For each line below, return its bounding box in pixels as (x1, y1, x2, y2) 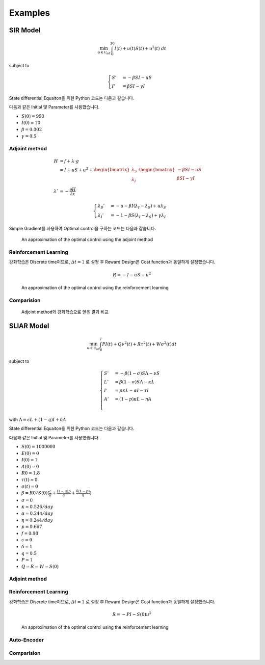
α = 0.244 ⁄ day (21, 511, 53, 516)
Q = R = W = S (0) (21, 563, 59, 569)
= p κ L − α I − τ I (114, 388, 149, 393)
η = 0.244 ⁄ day (21, 517, 53, 523)
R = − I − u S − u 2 (112, 271, 152, 277)
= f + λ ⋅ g (59, 158, 79, 164)
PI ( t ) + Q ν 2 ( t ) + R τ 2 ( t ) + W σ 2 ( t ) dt (102, 341, 177, 347)
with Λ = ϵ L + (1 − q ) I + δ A (9, 416, 66, 422)
